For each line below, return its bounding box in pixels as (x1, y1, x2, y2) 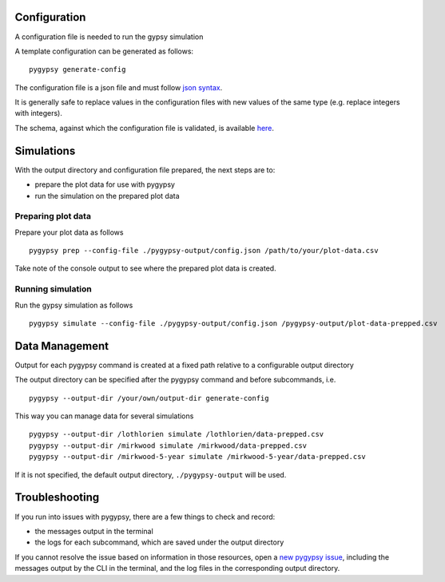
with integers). (14, 109, 63, 118)
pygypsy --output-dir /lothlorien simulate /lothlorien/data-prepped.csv (29, 430, 324, 439)
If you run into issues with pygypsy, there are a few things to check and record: (14, 512, 276, 521)
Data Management (14, 339, 109, 353)
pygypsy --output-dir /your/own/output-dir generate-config (29, 394, 269, 402)
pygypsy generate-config (29, 65, 126, 74)
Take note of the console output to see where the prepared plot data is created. (14, 263, 276, 273)
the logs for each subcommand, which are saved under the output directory (34, 537, 284, 547)
